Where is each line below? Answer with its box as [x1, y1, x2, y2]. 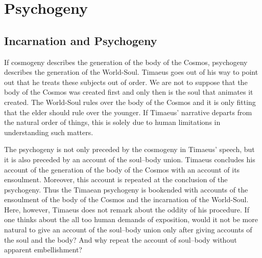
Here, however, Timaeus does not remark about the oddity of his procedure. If [4, 204, 249, 214]
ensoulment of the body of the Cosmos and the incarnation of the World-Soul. [4, 194, 249, 205]
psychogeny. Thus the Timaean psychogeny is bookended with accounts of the [4, 184, 248, 195]
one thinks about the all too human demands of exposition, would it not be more [4, 214, 258, 225]
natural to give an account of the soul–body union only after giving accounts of [4, 224, 252, 235]
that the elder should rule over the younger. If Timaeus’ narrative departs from [4, 106, 252, 117]
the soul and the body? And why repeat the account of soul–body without [4, 234, 237, 245]
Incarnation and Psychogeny [4, 32, 157, 48]
